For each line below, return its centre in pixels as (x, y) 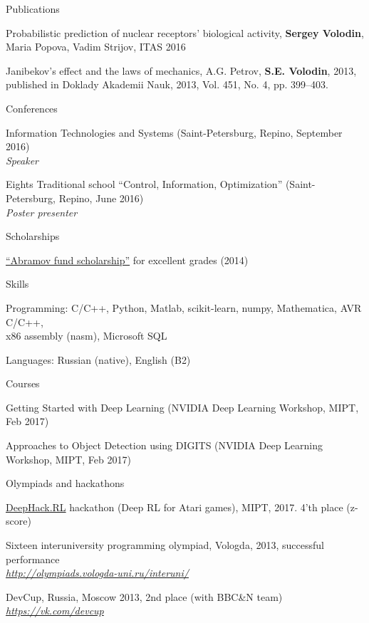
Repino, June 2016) (101, 198)
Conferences (32, 108)
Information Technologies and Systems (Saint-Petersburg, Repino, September (174, 132)
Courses (23, 383)
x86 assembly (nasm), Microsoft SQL (87, 336)
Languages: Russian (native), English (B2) (98, 359)
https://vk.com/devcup (55, 611)
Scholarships (33, 236)
